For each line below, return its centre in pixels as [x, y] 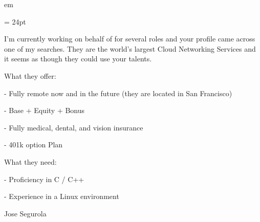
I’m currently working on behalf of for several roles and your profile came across [130, 39]
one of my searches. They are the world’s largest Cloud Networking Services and [130, 48]
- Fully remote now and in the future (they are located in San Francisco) [118, 93]
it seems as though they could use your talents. [78, 59]
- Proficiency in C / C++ [44, 179]
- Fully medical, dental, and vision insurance [74, 127]
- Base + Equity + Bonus [45, 110]
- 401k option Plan [34, 145]
